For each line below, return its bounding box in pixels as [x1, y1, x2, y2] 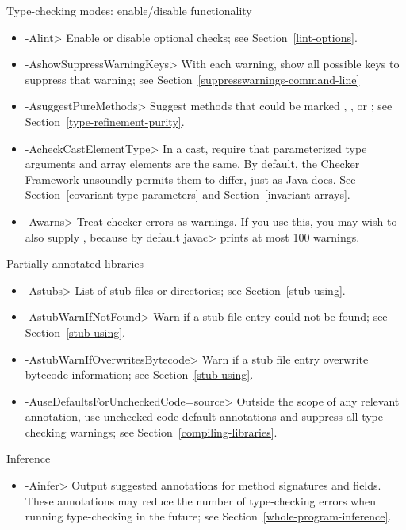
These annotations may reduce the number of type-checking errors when [25, 492, 376, 509]
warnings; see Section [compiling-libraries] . [70, 423, 278, 440]
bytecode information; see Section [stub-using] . [25, 366, 254, 383]
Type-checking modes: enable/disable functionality [6, 2, 252, 18]
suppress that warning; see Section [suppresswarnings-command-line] [25, 71, 360, 87]
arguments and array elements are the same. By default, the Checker [25, 155, 360, 172]
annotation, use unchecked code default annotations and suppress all [25, 408, 358, 425]
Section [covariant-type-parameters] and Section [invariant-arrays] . [25, 186, 350, 203]
